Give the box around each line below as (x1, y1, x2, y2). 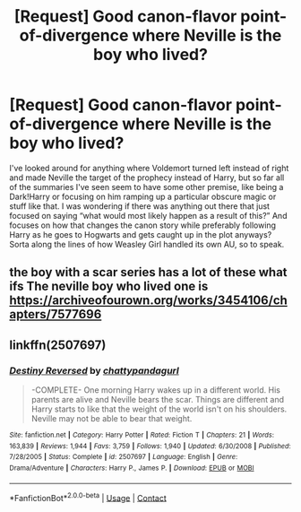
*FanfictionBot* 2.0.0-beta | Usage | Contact (9, 490, 168, 503)
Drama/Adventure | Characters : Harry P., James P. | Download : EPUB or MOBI (9, 464, 254, 473)
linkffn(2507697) (9, 337, 107, 352)
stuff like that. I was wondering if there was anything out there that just (9, 200, 271, 212)
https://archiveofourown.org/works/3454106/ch (9, 293, 288, 308)
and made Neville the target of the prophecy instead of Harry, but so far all (9, 172, 285, 183)
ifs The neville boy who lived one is (9, 279, 209, 294)
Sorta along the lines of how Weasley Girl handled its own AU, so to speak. (9, 239, 285, 249)
